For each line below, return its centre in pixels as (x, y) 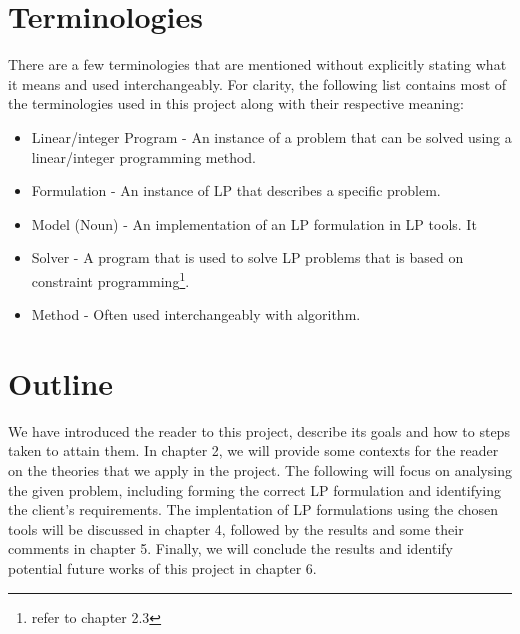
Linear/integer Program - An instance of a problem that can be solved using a (271, 136)
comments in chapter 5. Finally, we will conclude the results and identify (231, 548)
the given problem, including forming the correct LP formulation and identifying (254, 489)
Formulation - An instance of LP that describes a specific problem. (236, 190)
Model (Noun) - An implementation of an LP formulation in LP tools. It (254, 223)
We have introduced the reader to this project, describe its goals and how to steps (259, 430)
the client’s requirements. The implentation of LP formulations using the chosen (253, 509)
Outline (61, 382)
